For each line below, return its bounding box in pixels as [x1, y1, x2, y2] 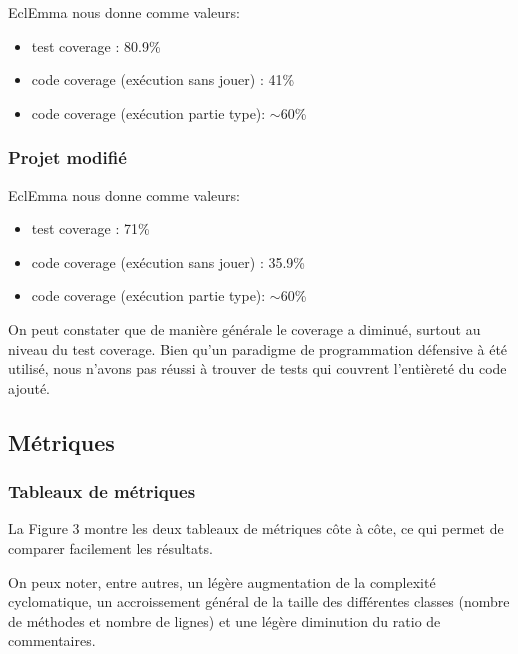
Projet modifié [8, 145, 127, 170]
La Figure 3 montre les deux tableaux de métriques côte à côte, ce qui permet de [8, 518, 504, 539]
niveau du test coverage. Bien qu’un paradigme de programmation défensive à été [8, 338, 508, 359]
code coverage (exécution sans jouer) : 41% [31, 69, 295, 90]
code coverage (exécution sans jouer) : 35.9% [31, 251, 305, 272]
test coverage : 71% [31, 218, 150, 239]
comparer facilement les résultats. [8, 537, 213, 558]
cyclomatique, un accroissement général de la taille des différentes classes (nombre [8, 591, 510, 612]
